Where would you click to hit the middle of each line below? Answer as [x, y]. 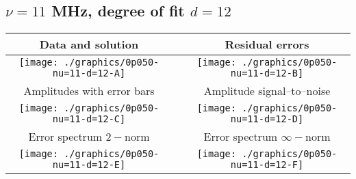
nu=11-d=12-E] [89, 165]
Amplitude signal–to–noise [267, 91]
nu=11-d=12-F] [267, 165]
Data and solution [89, 44]
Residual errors [267, 44]
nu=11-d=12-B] [267, 73]
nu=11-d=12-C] [89, 119]
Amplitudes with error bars [89, 91]
